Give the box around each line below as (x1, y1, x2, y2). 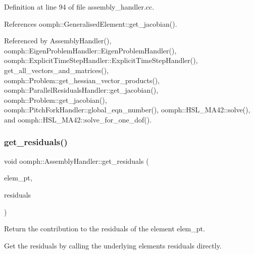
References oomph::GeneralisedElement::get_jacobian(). (4, 18, 177, 29)
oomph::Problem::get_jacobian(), (4, 94, 107, 105)
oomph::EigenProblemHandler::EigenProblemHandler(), (4, 45, 177, 55)
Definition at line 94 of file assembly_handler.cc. (4, 2, 155, 12)
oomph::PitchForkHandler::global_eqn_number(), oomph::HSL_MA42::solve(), (4, 104, 250, 115)
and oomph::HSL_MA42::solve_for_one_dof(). (4, 114, 152, 124)
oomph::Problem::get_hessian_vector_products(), (4, 75, 160, 85)
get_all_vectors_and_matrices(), (4, 65, 109, 75)
